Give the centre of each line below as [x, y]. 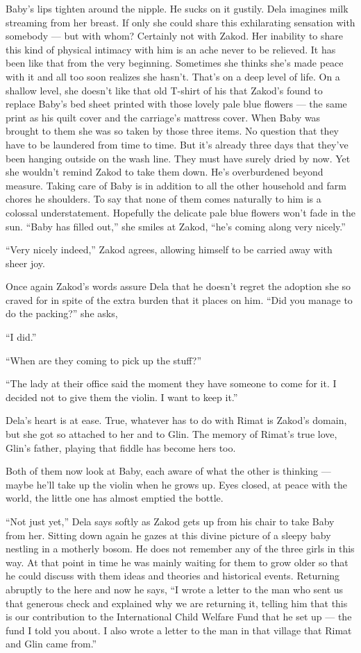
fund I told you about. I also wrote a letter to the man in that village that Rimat [179, 630]
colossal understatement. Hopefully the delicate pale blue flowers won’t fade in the [180, 212]
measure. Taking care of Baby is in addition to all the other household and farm [176, 185]
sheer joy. [25, 263]
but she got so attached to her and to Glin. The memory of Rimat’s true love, [171, 434]
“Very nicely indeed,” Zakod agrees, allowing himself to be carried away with [169, 249]
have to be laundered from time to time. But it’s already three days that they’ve [177, 144]
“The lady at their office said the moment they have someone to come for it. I [171, 383]
